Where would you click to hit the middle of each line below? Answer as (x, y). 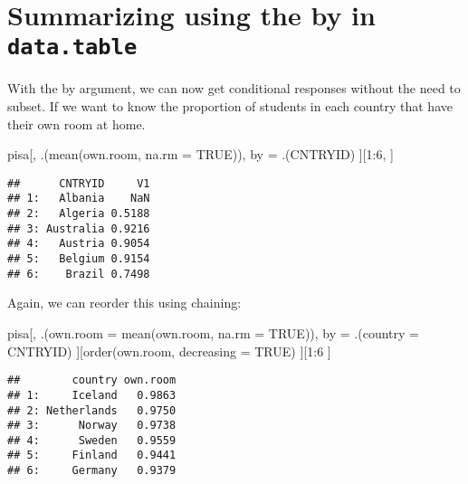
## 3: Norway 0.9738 (92, 426)
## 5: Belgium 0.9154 (79, 259)
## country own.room (92, 380)
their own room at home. (76, 123)
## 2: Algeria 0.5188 (79, 214)
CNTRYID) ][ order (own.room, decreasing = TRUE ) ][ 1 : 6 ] (169, 351)
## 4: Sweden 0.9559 (92, 440)
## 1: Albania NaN (79, 199)
